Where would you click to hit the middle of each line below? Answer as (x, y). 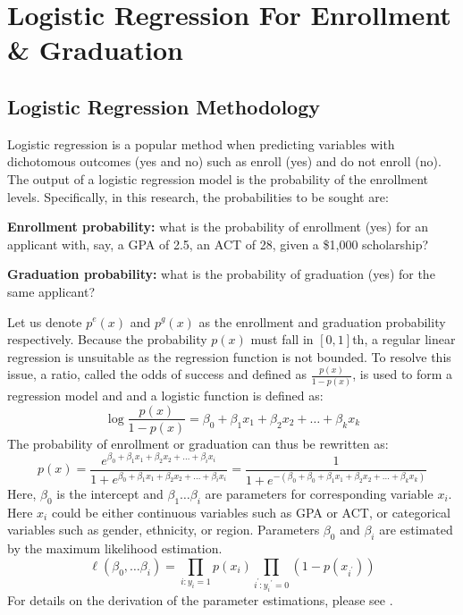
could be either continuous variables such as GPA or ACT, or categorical (251, 512)
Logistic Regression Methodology (164, 106)
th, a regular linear (404, 339)
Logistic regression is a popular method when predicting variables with (201, 143)
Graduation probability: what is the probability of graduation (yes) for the (221, 274)
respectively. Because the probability (107, 339)
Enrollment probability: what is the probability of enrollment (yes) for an (218, 227)
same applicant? (51, 291)
